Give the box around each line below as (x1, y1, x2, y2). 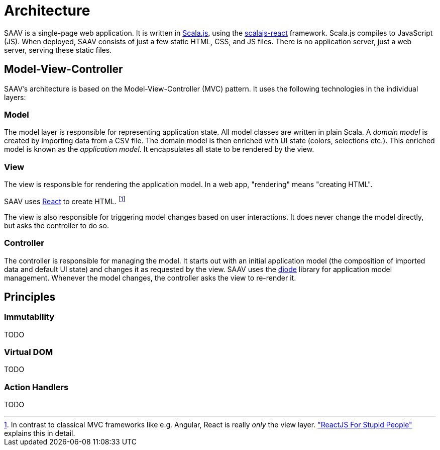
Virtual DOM (4, 347, 53, 357)
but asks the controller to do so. (4, 221, 109, 230)
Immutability (4, 312, 55, 322)
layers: (4, 93, 26, 102)
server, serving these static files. (4, 45, 112, 54)
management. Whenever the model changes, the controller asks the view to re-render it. (4, 273, 296, 282)
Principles (4, 290, 56, 303)
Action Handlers (4, 382, 69, 392)
